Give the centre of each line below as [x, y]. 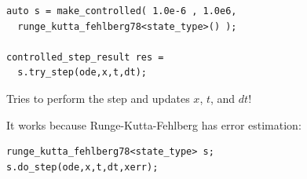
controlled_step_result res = [85, 57]
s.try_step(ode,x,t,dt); [82, 73]
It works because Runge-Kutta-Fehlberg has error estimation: [154, 124]
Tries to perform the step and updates [98, 98]
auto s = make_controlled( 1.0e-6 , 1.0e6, [122, 11]
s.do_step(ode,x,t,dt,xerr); [82, 167]
